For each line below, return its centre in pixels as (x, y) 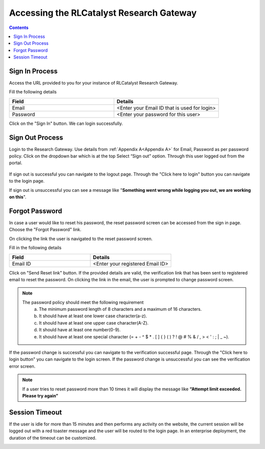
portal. (16, 163)
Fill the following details (33, 92)
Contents (19, 28)
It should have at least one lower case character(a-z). (93, 316)
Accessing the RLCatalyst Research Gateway (103, 13)
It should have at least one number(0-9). (80, 330)
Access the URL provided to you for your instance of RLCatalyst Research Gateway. (94, 83)
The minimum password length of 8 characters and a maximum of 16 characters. (120, 309)
